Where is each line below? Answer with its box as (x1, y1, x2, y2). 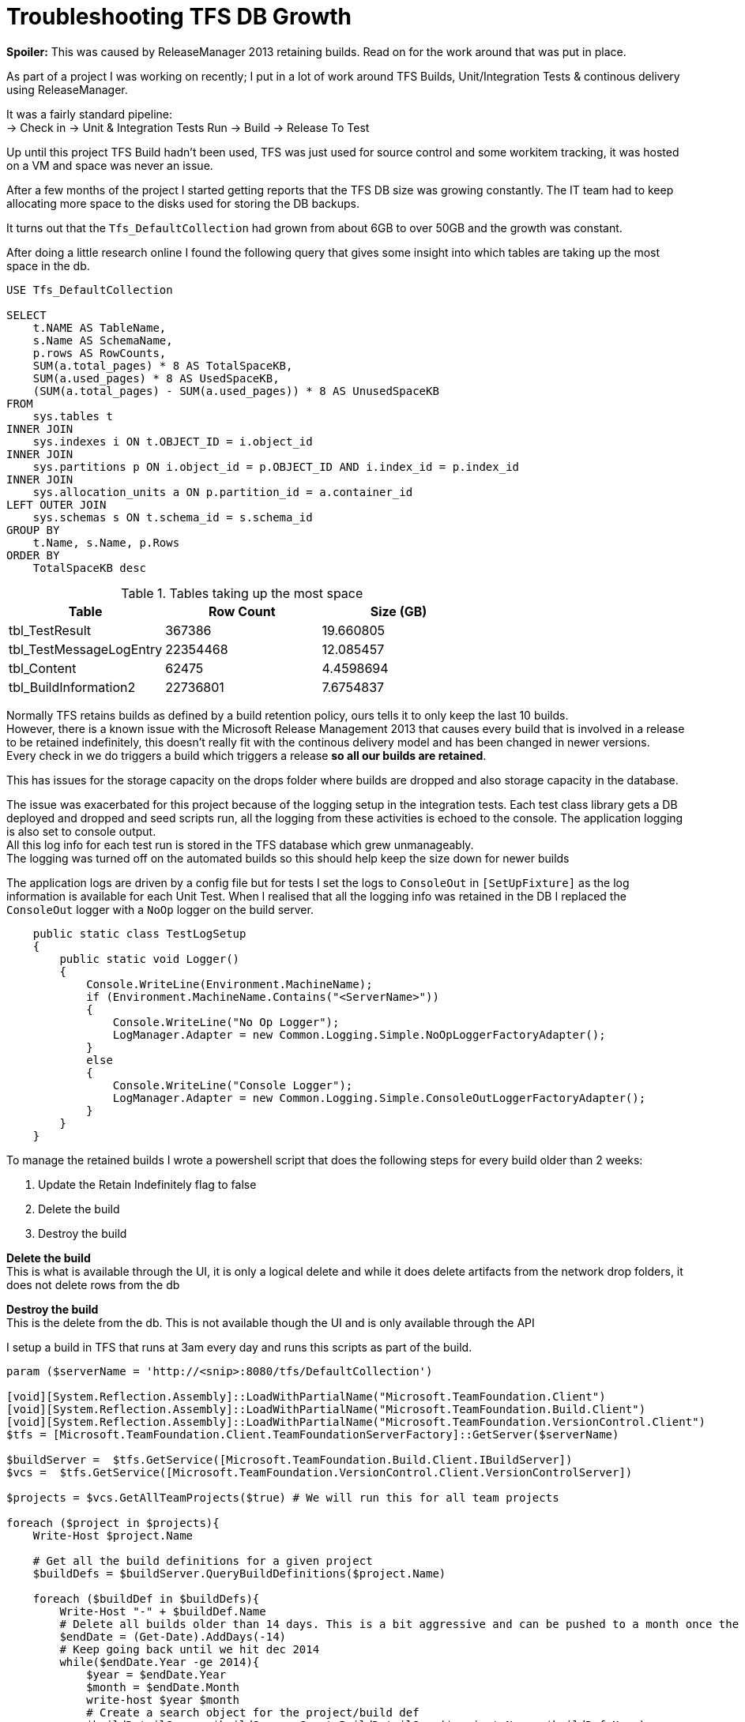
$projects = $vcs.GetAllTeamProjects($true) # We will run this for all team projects (6, 1491, 559, 1504)
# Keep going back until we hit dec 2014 (59, 1642, 320, 1656)
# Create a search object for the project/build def (86, 1705, 420, 1719)
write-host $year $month (86, 1693, 240, 1706)
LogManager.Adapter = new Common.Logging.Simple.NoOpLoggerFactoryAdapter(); (112, 1028, 606, 1041)
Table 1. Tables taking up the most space (121, 585, 363, 601)
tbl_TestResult (9, 622, 92, 638)
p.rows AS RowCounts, (32, 346, 167, 359)
